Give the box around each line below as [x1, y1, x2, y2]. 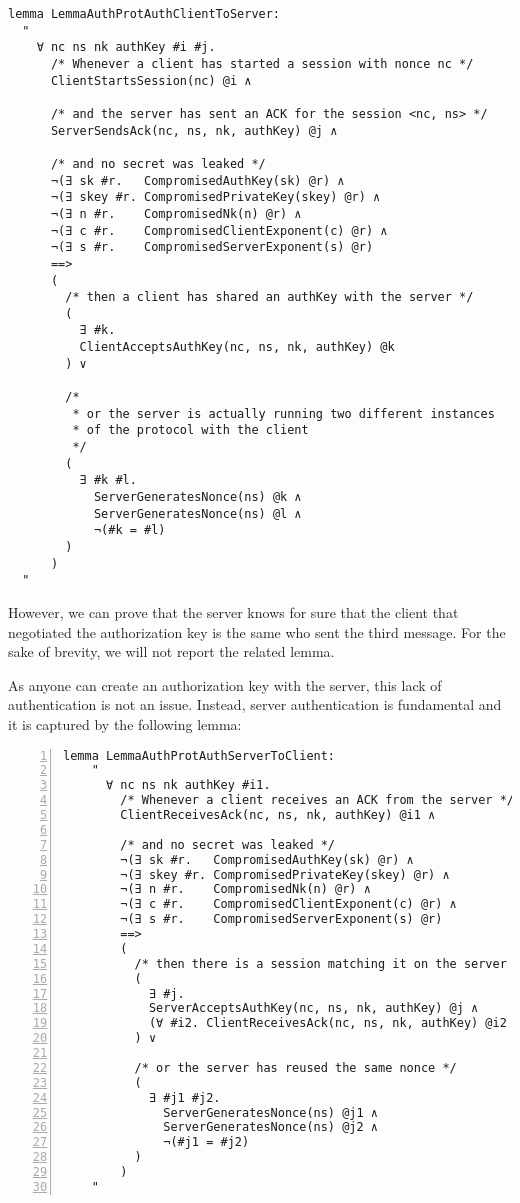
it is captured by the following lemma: [8, 713, 242, 734]
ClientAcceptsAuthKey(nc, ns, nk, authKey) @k [79, 340, 395, 355]
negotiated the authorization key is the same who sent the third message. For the [8, 621, 506, 642]
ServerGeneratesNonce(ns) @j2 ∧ [163, 1120, 378, 1135]
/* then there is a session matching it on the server [134, 956, 507, 971]
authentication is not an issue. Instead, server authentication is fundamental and [8, 694, 502, 715]
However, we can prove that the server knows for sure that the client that [8, 601, 459, 622]
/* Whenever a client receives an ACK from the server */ [120, 793, 515, 808]
